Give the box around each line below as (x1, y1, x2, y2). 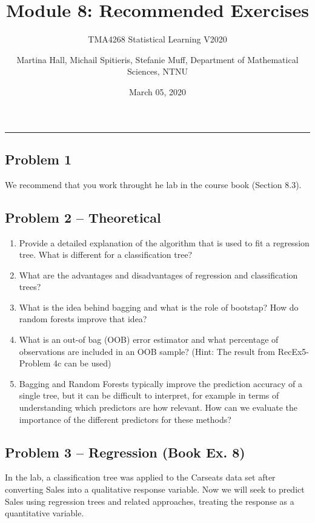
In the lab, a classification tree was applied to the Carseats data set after (5, 471, 276, 484)
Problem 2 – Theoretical (5, 208, 161, 226)
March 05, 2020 (128, 85, 187, 98)
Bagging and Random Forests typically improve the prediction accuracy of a (19, 377, 302, 390)
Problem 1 (5, 149, 71, 168)
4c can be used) (53, 357, 111, 369)
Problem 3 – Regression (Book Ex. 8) (5, 442, 245, 461)
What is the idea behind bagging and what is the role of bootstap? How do (19, 300, 299, 313)
